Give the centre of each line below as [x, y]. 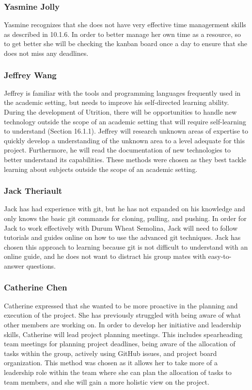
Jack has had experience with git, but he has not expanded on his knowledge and [125, 209]
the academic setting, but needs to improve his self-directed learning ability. [117, 102]
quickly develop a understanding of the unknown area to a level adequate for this [124, 140]
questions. [41, 265]
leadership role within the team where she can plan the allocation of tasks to [118, 372]
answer [14, 265]
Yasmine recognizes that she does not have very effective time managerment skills [125, 25]
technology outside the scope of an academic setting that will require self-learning [125, 121]
